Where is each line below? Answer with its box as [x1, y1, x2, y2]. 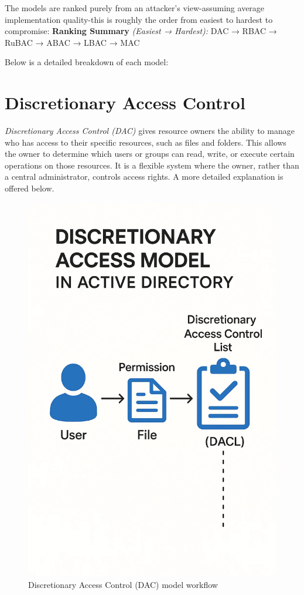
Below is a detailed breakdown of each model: [5, 56, 169, 68]
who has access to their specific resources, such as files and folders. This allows [5, 136, 286, 148]
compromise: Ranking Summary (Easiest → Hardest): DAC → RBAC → [5, 25, 277, 37]
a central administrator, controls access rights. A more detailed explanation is [5, 170, 283, 183]
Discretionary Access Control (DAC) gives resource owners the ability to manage [5, 125, 295, 137]
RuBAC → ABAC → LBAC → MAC [5, 36, 140, 48]
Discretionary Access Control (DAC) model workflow [28, 578, 218, 590]
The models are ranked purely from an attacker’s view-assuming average [5, 2, 265, 14]
